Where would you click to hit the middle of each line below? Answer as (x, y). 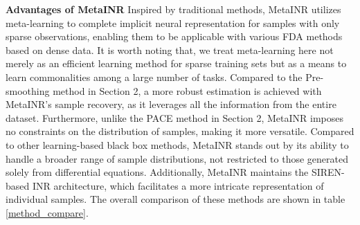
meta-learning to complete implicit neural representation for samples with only (173, 22)
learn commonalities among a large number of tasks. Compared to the (154, 76)
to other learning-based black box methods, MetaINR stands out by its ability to (177, 144)
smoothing (28, 90)
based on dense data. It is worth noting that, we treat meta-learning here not (170, 49)
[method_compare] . (47, 212)
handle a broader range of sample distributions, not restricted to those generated (177, 158)
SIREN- (328, 172)
